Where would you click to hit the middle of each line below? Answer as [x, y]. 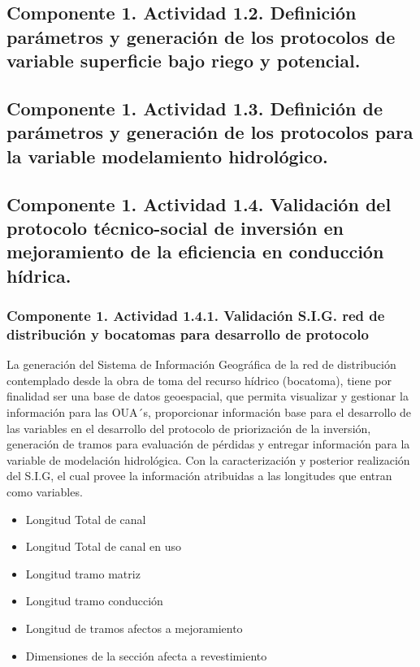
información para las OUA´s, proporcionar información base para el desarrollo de [209, 412]
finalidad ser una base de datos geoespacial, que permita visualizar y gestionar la [208, 396]
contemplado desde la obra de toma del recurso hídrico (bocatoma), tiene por [199, 380]
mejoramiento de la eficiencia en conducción [195, 251]
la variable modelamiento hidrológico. [167, 156]
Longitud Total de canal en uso [104, 546]
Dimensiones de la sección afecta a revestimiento [146, 655]
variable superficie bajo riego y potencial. [184, 61]
